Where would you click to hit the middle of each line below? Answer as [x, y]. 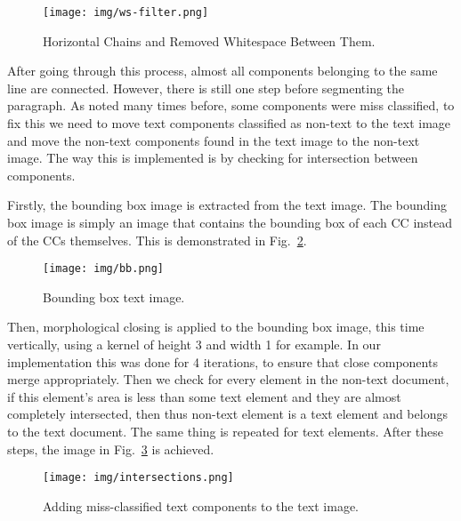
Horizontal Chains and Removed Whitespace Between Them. [209, 40]
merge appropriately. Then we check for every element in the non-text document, [228, 379]
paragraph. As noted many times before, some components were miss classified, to [231, 105]
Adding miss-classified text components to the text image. [201, 505]
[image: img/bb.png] [104, 269]
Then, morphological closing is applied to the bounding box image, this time [216, 327]
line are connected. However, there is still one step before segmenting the [206, 88]
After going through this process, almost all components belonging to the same [222, 71]
